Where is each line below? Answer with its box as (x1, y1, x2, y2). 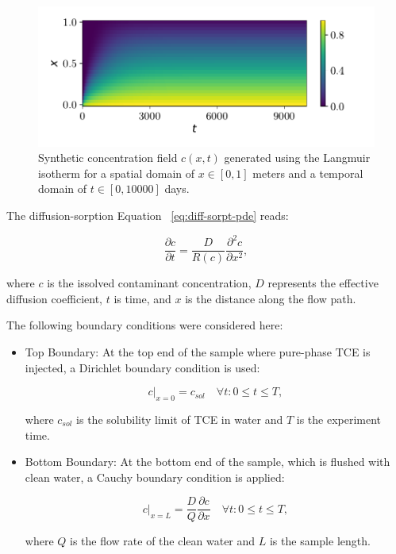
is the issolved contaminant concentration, (47, 275, 252, 291)
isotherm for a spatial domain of (38, 164, 195, 181)
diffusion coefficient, (6, 290, 103, 306)
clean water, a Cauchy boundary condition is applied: (25, 468, 285, 485)
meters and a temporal (252, 164, 363, 181)
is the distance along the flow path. (185, 290, 356, 306)
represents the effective (267, 275, 379, 291)
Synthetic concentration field (38, 149, 178, 166)
